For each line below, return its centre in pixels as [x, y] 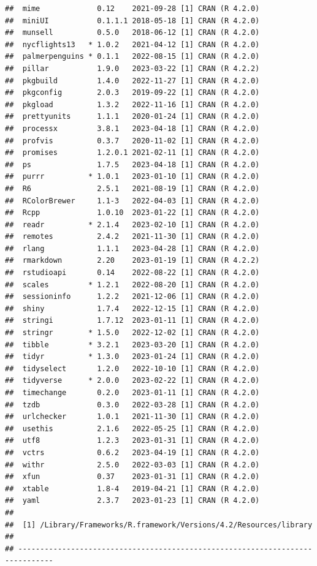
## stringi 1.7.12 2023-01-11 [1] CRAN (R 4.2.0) [132, 321]
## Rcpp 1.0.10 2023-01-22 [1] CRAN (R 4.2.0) [132, 213]
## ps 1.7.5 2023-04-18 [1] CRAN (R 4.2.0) [132, 164]
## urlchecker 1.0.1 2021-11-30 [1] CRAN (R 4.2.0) [132, 417]
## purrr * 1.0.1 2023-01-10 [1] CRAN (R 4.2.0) [132, 177]
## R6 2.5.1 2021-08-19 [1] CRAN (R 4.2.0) [132, 188]
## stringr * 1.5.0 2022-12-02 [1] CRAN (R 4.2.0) [132, 333]
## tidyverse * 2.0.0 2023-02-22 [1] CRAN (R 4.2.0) [132, 381]
